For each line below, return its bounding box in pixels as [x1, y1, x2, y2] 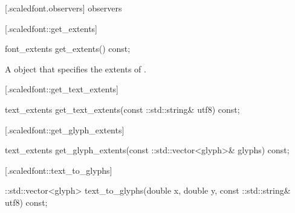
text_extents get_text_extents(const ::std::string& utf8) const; [5, 103, 240, 115]
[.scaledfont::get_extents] [5, 22, 97, 34]
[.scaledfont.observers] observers [5, 2, 122, 14]
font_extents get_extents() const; [5, 42, 131, 55]
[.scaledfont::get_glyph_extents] [5, 123, 125, 136]
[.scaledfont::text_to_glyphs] [5, 164, 112, 176]
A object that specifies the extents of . [5, 62, 146, 75]
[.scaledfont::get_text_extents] [5, 83, 118, 95]
